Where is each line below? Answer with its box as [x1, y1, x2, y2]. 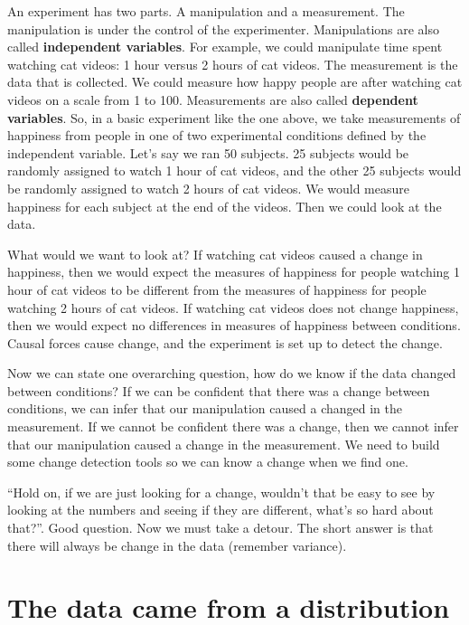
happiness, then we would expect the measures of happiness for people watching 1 [7, 262, 461, 281]
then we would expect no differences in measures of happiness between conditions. [7, 316, 461, 335]
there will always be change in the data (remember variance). [7, 535, 347, 554]
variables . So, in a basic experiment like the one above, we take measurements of [7, 108, 461, 127]
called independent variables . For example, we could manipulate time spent [7, 37, 443, 56]
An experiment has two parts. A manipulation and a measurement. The [7, 2, 405, 20]
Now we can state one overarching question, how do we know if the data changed [7, 364, 456, 383]
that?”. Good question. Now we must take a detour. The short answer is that [7, 518, 434, 537]
